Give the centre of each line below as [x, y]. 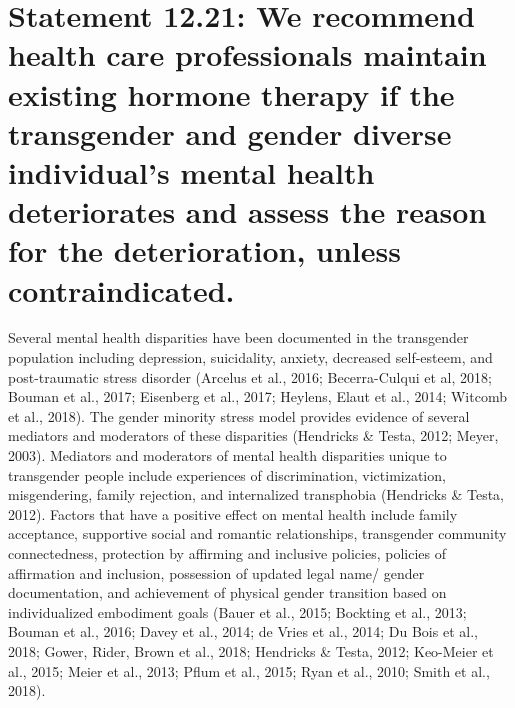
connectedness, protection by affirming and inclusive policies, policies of [227, 552]
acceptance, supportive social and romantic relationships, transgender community [257, 533]
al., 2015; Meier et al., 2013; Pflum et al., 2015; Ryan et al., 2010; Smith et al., [249, 670]
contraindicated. [121, 289]
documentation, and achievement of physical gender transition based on [227, 592]
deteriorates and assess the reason [247, 211]
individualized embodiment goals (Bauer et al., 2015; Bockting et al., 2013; [237, 611]
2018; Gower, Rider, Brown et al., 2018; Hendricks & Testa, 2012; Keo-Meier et [251, 650]
